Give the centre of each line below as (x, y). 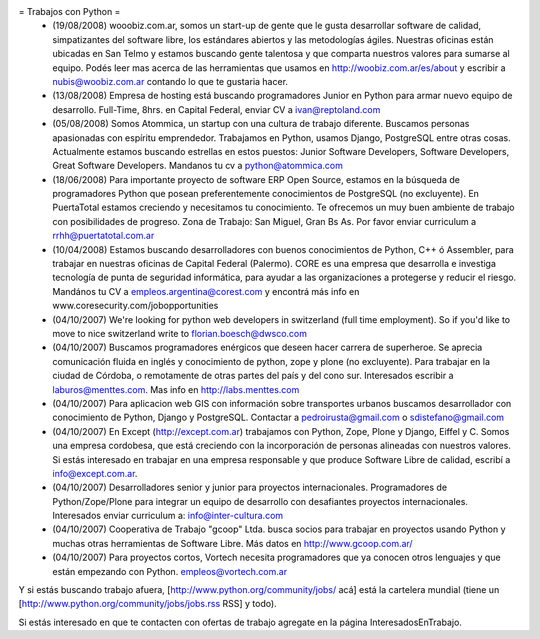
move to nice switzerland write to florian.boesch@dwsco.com (179, 333)
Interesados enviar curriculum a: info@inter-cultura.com (168, 516)
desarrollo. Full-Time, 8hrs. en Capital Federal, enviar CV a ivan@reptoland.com (216, 109)
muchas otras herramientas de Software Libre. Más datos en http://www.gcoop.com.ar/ (233, 543)
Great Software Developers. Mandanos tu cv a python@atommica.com (198, 166)
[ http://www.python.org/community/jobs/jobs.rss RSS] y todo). (147, 604)
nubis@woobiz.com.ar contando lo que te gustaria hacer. (170, 81)
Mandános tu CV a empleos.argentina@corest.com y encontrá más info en (206, 291)
